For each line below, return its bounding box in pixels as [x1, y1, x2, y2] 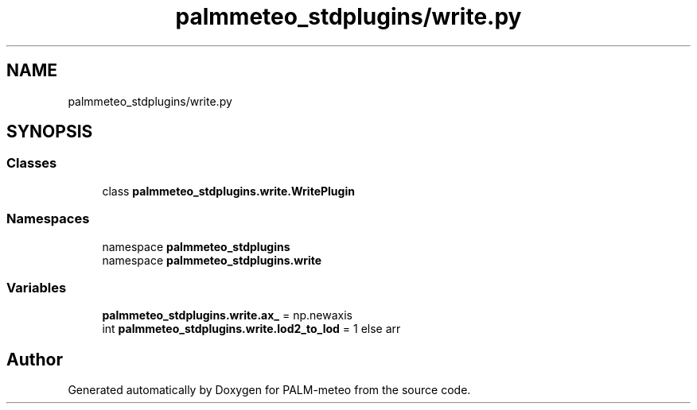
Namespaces [6, 211, 90, 227]
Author [6, 349, 63, 369]
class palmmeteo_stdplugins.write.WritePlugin [102, 184, 355, 198]
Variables [6, 279, 67, 296]
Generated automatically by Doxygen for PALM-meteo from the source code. [68, 383, 471, 397]
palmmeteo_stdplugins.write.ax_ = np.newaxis [102, 308, 352, 323]
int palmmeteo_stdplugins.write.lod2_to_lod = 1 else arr [102, 322, 401, 336]
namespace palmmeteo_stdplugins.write [102, 253, 322, 267]
